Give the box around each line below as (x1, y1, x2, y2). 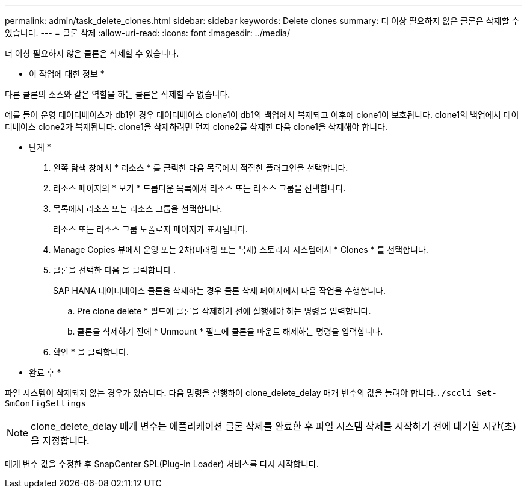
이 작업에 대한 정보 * (29, 69, 105, 79)
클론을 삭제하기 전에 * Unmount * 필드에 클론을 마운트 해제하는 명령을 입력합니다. (77, 326, 383, 336)
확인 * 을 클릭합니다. (53, 347, 129, 357)
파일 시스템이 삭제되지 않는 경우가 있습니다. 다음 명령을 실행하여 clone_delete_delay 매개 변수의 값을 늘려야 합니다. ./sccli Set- (5, 388, 497, 398)
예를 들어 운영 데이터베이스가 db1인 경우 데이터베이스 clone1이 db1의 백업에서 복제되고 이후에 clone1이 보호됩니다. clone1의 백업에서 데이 (5, 110, 519, 120)
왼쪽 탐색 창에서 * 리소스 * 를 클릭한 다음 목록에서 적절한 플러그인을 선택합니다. (53, 163, 348, 173)
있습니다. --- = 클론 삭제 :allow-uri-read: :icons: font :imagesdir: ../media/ (5, 28, 291, 38)
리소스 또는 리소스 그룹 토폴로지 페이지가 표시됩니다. (53, 224, 248, 234)
